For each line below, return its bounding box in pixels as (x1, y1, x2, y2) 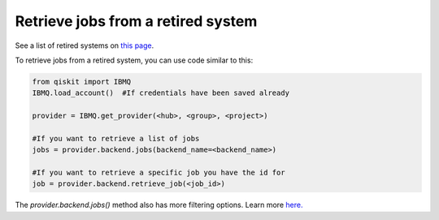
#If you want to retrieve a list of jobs (32, 134, 200, 143)
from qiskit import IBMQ (32, 77, 132, 86)
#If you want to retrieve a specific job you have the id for (32, 168, 285, 178)
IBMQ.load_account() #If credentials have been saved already (32, 88, 290, 97)
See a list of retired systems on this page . (15, 41, 154, 50)
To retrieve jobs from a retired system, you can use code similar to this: (15, 55, 254, 65)
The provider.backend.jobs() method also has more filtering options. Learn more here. (15, 200, 303, 210)
